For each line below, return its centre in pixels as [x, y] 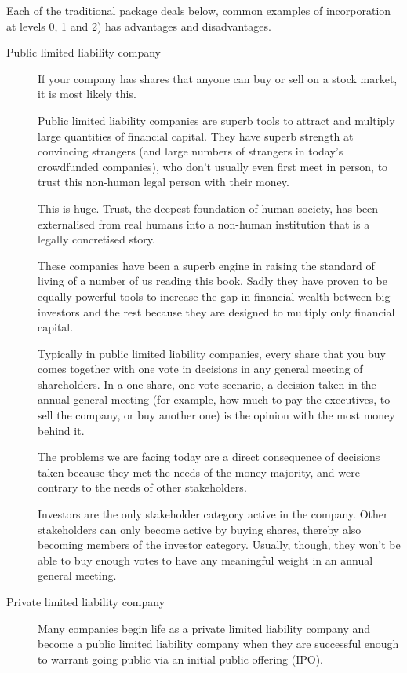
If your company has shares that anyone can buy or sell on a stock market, [218, 78]
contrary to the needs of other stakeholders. [142, 487]
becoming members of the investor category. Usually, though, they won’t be [219, 545]
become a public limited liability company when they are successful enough [218, 644]
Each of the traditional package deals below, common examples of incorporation [199, 10]
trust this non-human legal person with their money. [164, 182]
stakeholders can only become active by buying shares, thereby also [200, 529]
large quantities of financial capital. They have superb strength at [196, 135]
